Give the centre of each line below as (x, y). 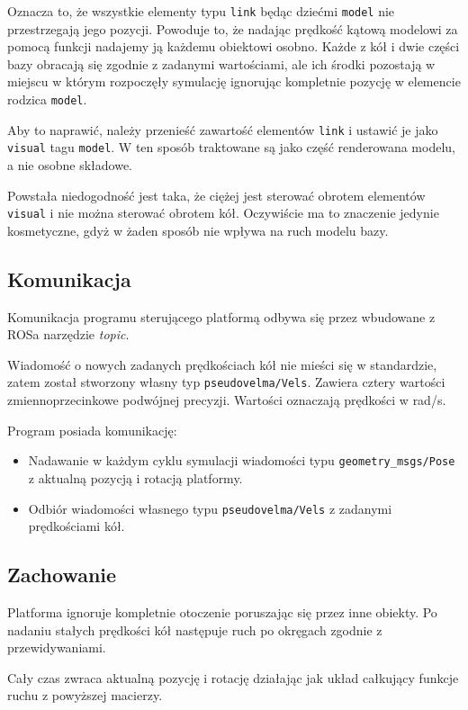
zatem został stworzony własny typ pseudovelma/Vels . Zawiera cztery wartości (226, 382)
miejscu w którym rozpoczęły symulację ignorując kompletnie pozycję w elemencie (234, 81)
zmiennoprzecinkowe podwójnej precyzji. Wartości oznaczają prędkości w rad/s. (227, 400)
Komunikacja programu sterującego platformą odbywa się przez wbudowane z (221, 316)
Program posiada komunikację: (92, 430)
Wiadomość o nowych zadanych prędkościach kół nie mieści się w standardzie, (222, 364)
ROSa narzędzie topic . (68, 334)
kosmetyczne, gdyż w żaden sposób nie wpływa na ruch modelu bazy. (198, 230)
